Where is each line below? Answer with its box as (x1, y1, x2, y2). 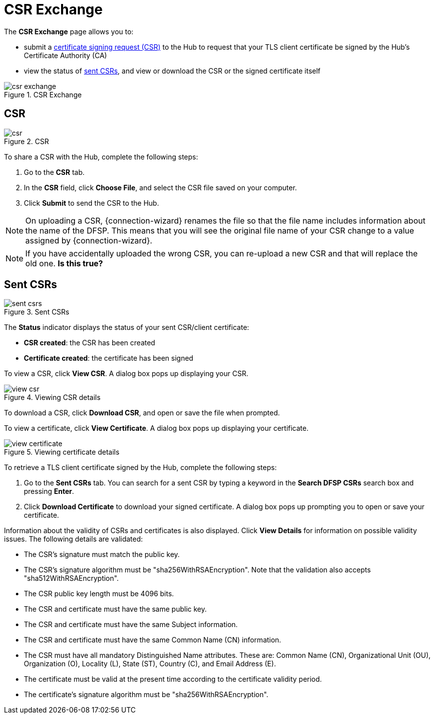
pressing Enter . (24, 487, 74, 496)
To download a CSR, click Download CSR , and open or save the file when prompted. (4, 408, 280, 417)
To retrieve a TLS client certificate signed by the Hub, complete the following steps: (4, 463, 277, 472)
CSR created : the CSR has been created (24, 338, 155, 347)
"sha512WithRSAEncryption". (24, 574, 119, 583)
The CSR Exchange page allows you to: (4, 27, 134, 36)
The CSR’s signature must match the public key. (24, 550, 180, 559)
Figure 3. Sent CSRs (4, 308, 70, 317)
